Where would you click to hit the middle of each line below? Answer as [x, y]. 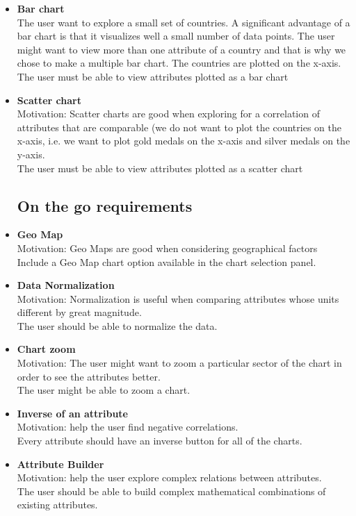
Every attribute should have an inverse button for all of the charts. [160, 441]
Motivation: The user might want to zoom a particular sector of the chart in [179, 363]
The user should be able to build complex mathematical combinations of [171, 491]
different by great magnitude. [79, 312]
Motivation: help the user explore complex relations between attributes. [169, 477]
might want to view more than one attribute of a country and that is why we [181, 49]
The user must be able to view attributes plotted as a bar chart [153, 76]
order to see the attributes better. [89, 376]
